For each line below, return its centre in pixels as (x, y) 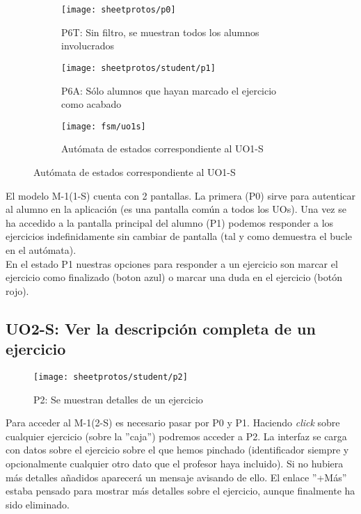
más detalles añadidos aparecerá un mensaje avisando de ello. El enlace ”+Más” (176, 477)
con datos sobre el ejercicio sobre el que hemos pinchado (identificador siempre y (177, 450)
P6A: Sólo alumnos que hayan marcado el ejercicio (169, 90)
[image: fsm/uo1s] (104, 126)
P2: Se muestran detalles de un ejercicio (118, 399)
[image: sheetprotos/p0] (119, 10)
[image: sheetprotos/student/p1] (138, 68)
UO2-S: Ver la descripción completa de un (161, 328)
